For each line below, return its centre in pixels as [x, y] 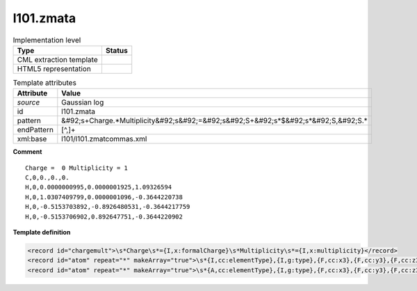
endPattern [35, 130]
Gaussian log [83, 102]
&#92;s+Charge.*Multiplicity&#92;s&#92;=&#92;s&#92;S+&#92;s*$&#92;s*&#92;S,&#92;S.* [214, 120]
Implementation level [47, 40]
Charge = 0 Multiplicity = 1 [77, 168]
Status [116, 50]
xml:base [32, 139]
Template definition [42, 233]
